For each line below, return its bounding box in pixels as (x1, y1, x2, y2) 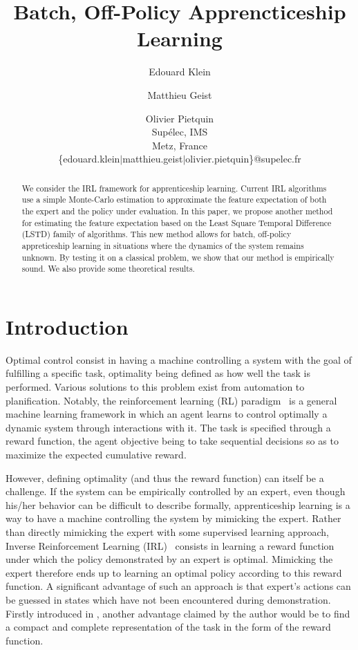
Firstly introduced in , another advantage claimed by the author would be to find (6, 606, 350, 620)
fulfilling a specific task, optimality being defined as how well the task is (6, 366, 310, 380)
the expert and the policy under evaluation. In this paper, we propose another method (21, 205, 333, 216)
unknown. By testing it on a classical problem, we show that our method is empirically (21, 251, 335, 263)
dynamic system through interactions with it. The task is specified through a (6, 420, 331, 434)
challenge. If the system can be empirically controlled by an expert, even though (6, 484, 346, 499)
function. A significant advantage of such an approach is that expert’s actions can (6, 579, 351, 593)
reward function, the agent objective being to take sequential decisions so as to (6, 434, 339, 448)
